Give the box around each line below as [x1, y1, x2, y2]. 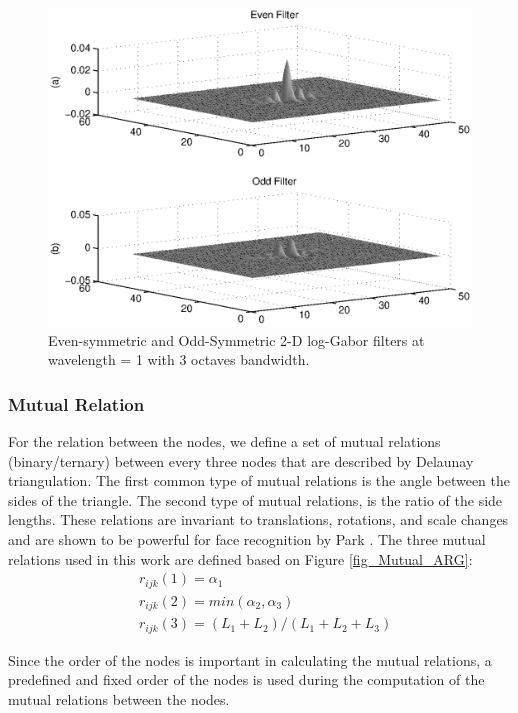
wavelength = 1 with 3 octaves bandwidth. [48, 349, 310, 370]
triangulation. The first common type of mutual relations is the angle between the [8, 470, 511, 491]
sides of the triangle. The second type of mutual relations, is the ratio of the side [8, 489, 503, 510]
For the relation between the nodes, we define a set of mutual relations [8, 431, 441, 451]
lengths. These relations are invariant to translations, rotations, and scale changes [8, 509, 509, 530]
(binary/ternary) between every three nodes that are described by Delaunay [8, 450, 474, 471]
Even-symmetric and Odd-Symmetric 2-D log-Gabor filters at [48, 329, 425, 350]
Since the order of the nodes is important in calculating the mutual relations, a [8, 649, 492, 670]
